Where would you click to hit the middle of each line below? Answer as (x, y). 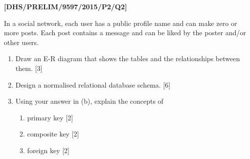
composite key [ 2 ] (53, 134)
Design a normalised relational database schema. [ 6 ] (93, 84)
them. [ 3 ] (29, 68)
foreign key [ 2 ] (48, 150)
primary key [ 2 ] (50, 117)
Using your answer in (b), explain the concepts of (89, 101)
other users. (22, 42)
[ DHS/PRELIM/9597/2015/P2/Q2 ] (66, 6)
